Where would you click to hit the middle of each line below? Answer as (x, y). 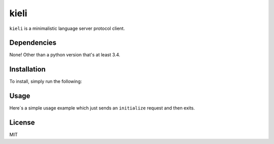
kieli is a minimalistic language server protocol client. (67, 28)
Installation (27, 69)
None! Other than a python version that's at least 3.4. (65, 55)
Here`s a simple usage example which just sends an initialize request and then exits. (102, 108)
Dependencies (33, 43)
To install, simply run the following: (46, 82)
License (22, 122)
